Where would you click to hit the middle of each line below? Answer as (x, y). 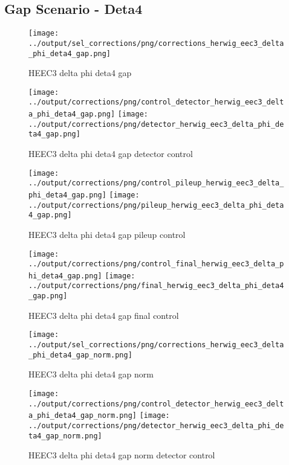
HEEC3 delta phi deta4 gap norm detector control (122, 455)
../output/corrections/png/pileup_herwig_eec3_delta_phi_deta (156, 205)
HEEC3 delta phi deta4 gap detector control (111, 154)
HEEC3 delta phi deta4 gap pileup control (107, 234)
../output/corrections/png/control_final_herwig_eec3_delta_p (156, 264)
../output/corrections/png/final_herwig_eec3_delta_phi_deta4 (156, 286)
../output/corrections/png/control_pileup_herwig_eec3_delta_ (156, 183)
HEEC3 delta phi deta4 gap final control (104, 315)
